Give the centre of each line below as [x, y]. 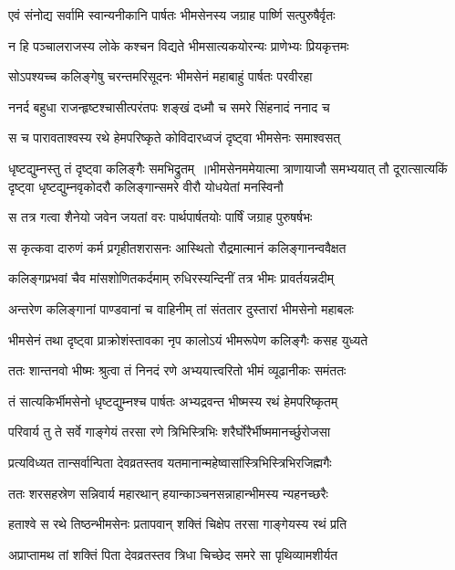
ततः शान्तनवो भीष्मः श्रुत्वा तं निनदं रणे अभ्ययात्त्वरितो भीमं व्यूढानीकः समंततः [177, 370]
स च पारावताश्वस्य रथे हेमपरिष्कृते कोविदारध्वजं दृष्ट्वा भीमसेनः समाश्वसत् [175, 137]
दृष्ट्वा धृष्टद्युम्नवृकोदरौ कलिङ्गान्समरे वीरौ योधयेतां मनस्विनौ [146, 186]
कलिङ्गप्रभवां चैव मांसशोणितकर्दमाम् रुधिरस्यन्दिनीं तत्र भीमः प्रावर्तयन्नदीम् [171, 278]
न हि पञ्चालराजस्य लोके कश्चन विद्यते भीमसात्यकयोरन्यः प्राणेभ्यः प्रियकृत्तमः [179, 45]
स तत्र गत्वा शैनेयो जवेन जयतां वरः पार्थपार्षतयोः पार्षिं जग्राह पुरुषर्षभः [160, 217]
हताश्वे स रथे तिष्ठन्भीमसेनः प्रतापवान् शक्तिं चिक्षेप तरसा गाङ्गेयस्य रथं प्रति [178, 524]
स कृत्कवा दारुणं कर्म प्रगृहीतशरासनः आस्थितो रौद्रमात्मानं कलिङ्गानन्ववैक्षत [177, 247]
